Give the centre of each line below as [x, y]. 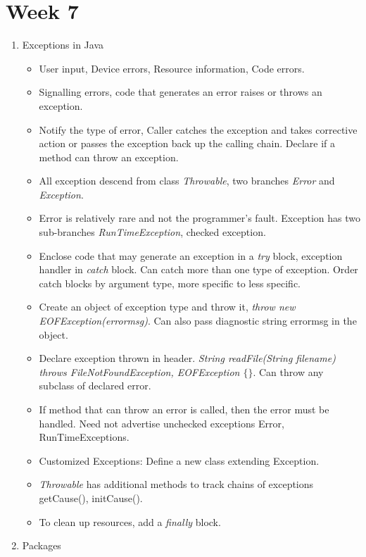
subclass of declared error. [95, 386]
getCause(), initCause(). [91, 497]
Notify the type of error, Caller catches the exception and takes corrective [198, 129]
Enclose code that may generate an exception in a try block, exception [191, 255]
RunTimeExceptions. [84, 437]
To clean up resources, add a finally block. [130, 521]
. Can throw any [288, 371]
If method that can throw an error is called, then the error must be [184, 409]
